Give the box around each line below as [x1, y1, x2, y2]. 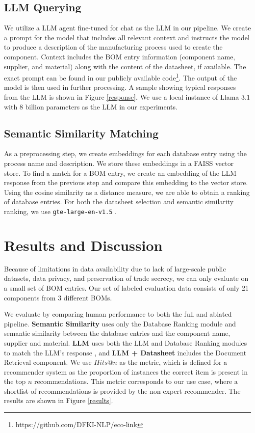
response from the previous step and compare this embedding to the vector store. [4, 177, 248, 188]
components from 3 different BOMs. [4, 292, 112, 302]
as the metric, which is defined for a [119, 357, 228, 367]
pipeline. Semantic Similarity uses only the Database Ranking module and [4, 318, 236, 328]
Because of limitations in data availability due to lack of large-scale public [4, 263, 226, 273]
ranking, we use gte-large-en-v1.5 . [4, 206, 117, 216]
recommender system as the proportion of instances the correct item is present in [4, 366, 248, 377]
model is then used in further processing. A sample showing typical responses [4, 82, 236, 92]
